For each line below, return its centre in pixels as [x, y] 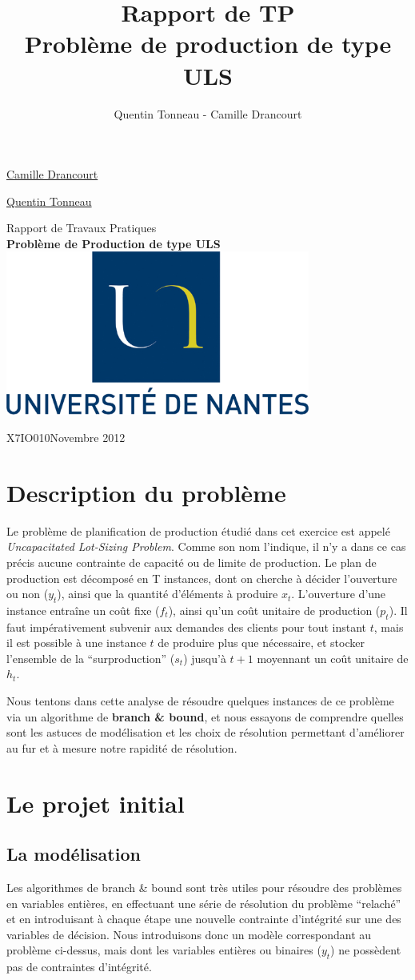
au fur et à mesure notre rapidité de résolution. [122, 747]
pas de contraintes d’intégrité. [79, 967]
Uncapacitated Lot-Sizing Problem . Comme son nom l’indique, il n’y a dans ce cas [206, 546]
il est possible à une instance [76, 643]
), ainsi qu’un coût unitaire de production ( [274, 610]
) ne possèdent [366, 950]
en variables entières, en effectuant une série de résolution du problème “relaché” [204, 903]
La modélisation [74, 854]
